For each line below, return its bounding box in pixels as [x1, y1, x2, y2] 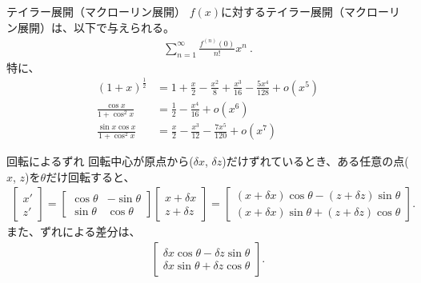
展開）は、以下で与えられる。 [17, 18, 174, 35]
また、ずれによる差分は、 [6, 223, 141, 240]
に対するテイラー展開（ [221, 3, 345, 19]
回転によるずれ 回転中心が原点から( [6, 153, 194, 169]
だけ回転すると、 [46, 168, 135, 185]
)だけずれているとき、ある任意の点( [222, 153, 409, 169]
